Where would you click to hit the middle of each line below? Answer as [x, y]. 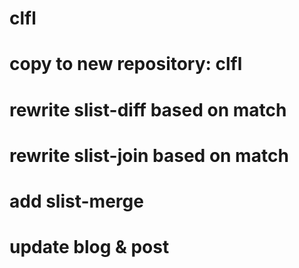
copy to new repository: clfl [126, 64]
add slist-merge [76, 201]
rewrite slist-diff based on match [148, 109]
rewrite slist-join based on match [149, 155]
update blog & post [89, 247]
